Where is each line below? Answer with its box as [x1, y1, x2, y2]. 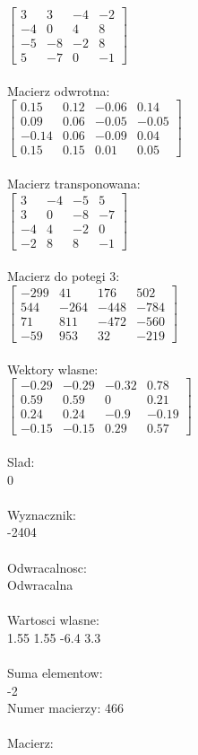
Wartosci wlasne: [7, 610, 99, 629]
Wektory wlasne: [7, 359, 99, 378]
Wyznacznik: [7, 505, 77, 523]
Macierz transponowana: [7, 174, 141, 193]
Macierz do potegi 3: [7, 267, 120, 285]
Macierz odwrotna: [7, 81, 110, 100]
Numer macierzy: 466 [7, 698, 124, 717]
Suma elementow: [7, 663, 103, 682]
